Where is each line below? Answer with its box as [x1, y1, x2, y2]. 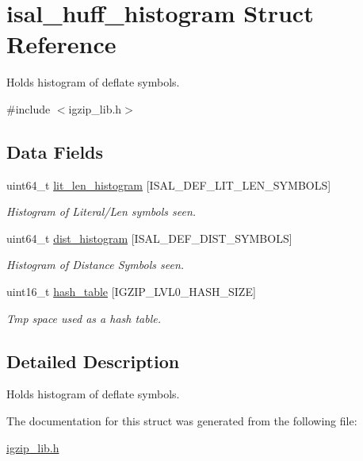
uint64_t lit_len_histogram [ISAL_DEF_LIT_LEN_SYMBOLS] [6, 176, 331, 193]
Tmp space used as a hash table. [6, 309, 162, 326]
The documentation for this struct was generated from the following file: [6, 413, 357, 429]
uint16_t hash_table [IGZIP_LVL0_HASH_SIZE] [6, 283, 256, 300]
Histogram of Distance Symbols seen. [6, 256, 185, 273]
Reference [6, 28, 117, 60]
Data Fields [6, 139, 104, 163]
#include [6, 100, 51, 117]
